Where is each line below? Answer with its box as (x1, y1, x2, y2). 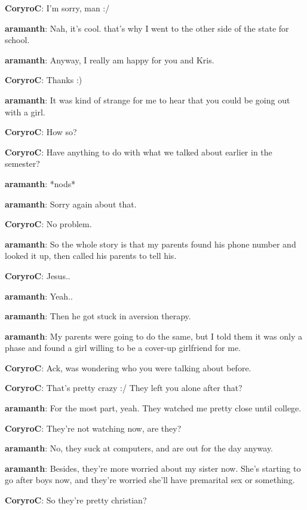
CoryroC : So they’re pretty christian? (5, 494, 147, 506)
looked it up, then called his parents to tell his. (5, 249, 177, 262)
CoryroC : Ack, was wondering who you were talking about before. (5, 361, 251, 374)
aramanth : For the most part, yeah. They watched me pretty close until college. (5, 402, 302, 414)
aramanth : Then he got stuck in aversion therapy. (5, 310, 191, 322)
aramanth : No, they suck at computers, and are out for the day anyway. (5, 442, 273, 454)
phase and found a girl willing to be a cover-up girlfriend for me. (5, 341, 241, 354)
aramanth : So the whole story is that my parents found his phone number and (5, 237, 296, 250)
